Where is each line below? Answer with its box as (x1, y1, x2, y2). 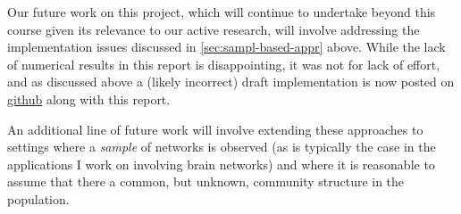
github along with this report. (7, 89, 171, 108)
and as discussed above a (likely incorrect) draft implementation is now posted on (7, 72, 455, 91)
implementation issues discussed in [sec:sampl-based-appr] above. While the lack (7, 37, 446, 56)
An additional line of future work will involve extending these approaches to (7, 119, 423, 138)
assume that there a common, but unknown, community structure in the (7, 172, 405, 191)
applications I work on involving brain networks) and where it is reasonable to (7, 154, 435, 173)
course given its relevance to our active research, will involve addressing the (7, 20, 420, 38)
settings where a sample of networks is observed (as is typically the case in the (7, 137, 436, 156)
